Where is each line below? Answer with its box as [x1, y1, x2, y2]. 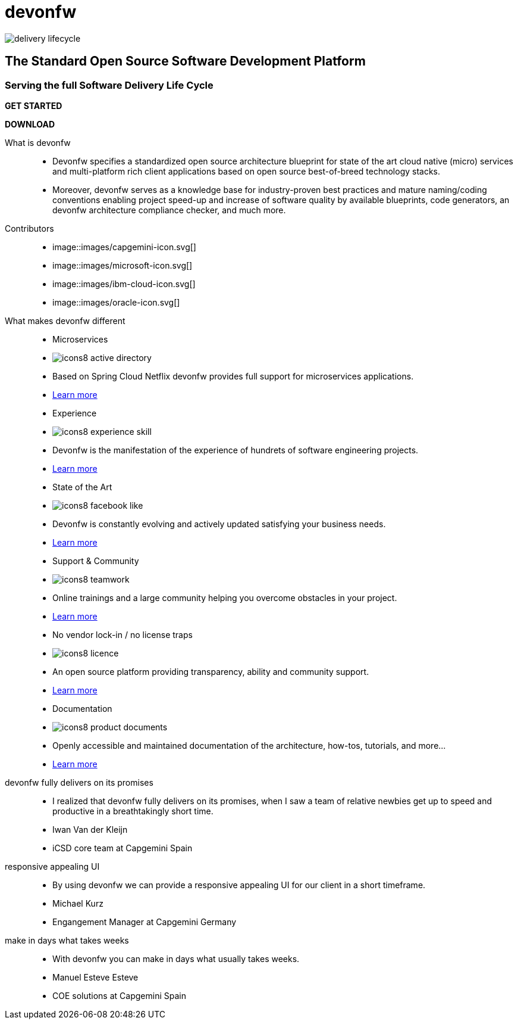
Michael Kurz [52, 898, 103, 908]
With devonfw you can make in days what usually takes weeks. [52, 953, 300, 964]
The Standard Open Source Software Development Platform [5, 54, 366, 69]
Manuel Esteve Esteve [52, 972, 139, 982]
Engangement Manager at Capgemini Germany [52, 916, 237, 927]
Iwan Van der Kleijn [52, 824, 128, 835]
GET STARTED [5, 100, 62, 111]
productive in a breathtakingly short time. [52, 805, 214, 816]
